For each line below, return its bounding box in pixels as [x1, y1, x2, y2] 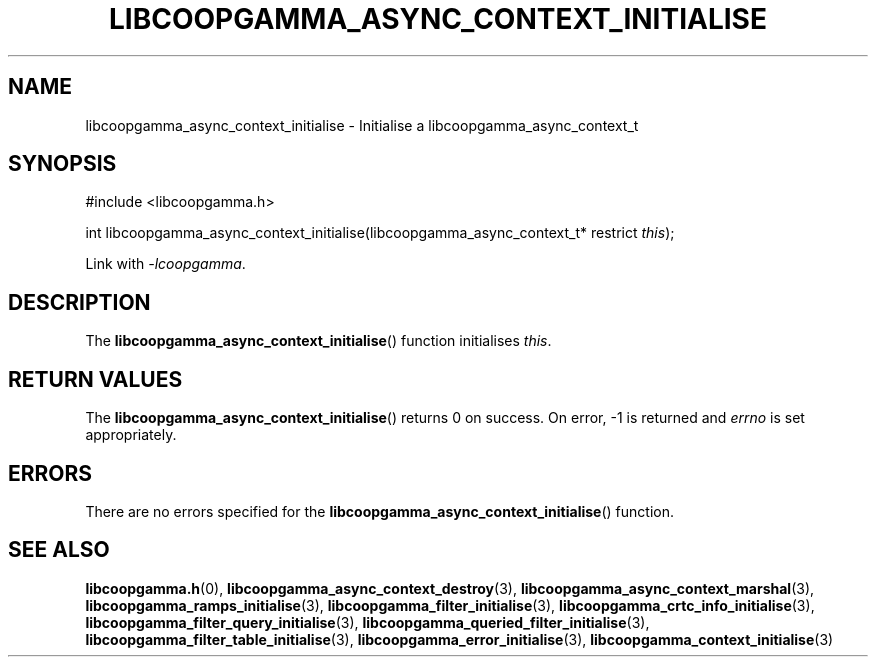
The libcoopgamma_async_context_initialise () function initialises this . [85, 332, 552, 350]
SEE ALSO [8, 537, 110, 563]
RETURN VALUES [8, 366, 183, 392]
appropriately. [85, 426, 177, 444]
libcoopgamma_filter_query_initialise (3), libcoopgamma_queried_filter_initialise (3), [85, 613, 650, 631]
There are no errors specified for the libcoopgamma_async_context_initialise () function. [85, 502, 674, 520]
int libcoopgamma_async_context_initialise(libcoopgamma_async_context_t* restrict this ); [85, 224, 675, 242]
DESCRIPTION [8, 289, 151, 315]
